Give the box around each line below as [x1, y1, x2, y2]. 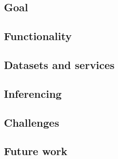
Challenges [4, 114, 59, 130]
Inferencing [4, 86, 62, 101]
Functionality [4, 28, 72, 44]
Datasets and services [4, 57, 115, 72]
